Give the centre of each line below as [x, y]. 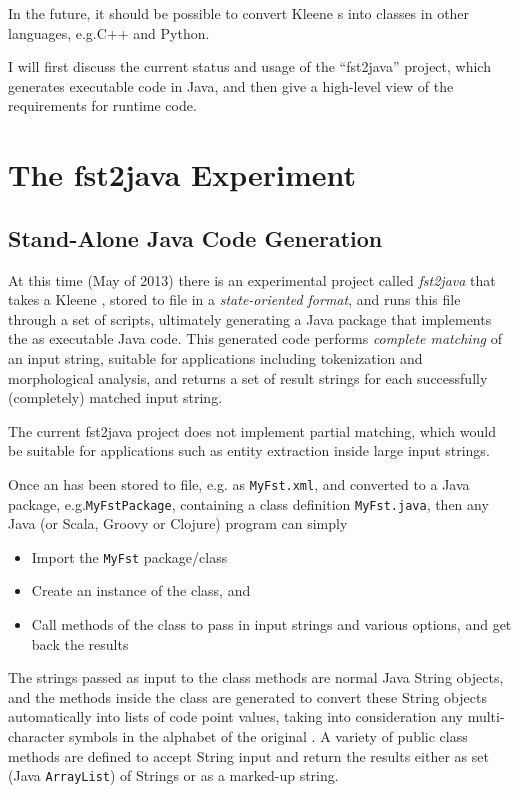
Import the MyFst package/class [129, 556]
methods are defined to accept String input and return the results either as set [248, 755]
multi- [486, 716]
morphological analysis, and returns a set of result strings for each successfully [248, 377]
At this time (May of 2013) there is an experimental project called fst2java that [252, 279]
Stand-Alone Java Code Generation [195, 237]
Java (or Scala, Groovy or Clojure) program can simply [178, 523]
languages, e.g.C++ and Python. [109, 32]
